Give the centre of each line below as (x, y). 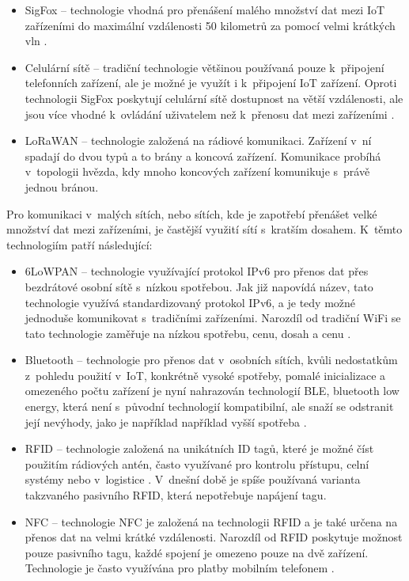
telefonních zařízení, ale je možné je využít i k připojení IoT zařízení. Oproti (211, 83)
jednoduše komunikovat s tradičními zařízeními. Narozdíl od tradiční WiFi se (213, 318)
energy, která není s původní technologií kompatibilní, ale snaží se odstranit (209, 406)
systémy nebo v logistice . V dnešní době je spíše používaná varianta (193, 479)
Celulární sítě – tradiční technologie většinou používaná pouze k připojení (204, 67)
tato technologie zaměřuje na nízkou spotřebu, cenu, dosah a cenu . (188, 333)
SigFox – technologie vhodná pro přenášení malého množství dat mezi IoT (205, 9)
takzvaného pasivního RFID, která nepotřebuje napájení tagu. (176, 495)
